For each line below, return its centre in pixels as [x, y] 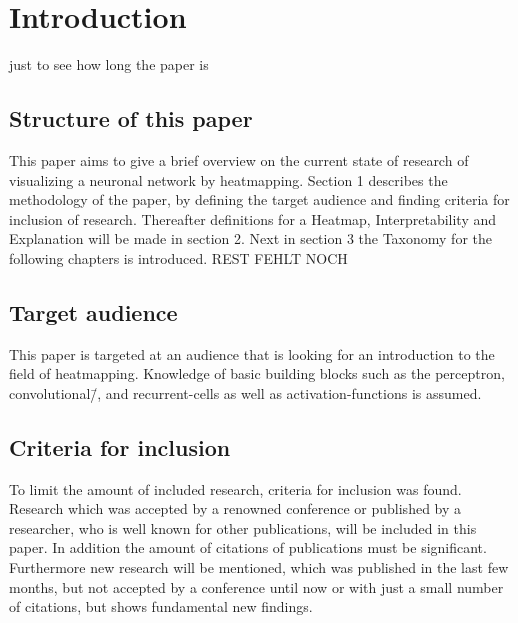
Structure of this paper [131, 118]
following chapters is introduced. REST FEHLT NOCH [178, 257]
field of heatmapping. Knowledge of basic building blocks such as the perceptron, [257, 373]
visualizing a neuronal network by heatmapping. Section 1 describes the [228, 179]
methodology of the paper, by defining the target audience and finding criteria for [259, 199]
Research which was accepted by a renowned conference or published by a [235, 508]
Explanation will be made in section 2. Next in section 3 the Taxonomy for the [250, 238]
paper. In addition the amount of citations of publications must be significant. [248, 547]
